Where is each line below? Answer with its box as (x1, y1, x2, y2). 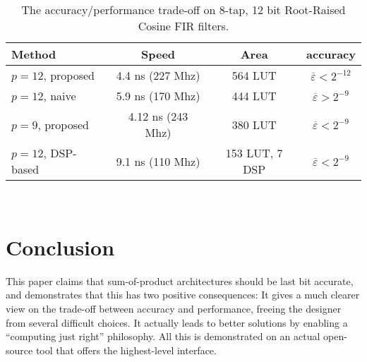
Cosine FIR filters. (138, 18, 229, 34)
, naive (43, 88, 76, 104)
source (6, 342, 33, 357)
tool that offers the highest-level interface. (35, 342, 217, 357)
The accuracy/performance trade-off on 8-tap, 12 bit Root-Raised (21, 1, 346, 18)
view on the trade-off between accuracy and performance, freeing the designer (6, 301, 342, 315)
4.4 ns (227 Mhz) (116, 67, 200, 83)
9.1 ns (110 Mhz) (116, 152, 200, 169)
